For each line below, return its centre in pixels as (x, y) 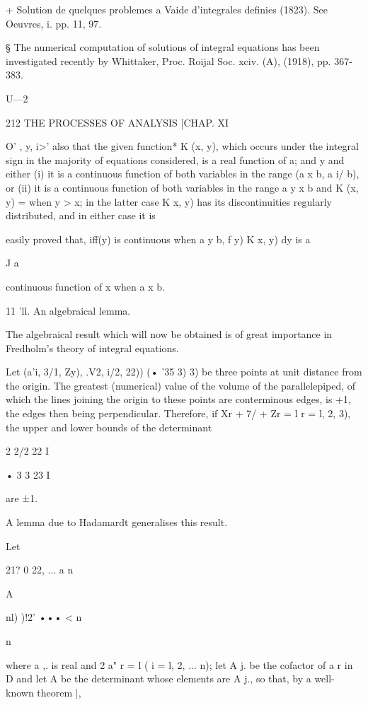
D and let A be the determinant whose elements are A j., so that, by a (159, 678)
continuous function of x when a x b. (85, 286)
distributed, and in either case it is (81, 215)
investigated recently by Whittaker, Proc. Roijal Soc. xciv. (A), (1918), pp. (168, 60)
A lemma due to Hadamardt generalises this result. (117, 522)
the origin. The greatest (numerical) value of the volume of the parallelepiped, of (181, 385)
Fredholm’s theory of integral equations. (92, 348)
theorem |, (59, 692)
